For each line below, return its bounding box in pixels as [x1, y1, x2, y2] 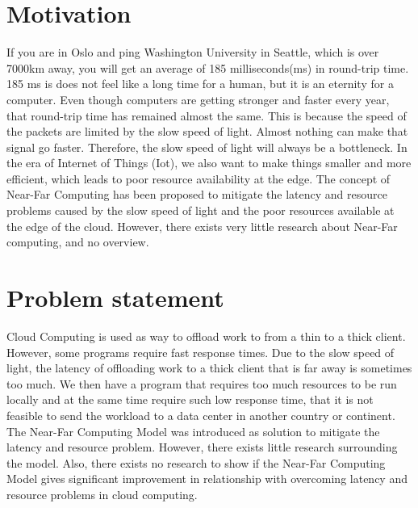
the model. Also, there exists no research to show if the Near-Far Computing [6, 454, 386, 471]
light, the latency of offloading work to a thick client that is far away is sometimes [6, 359, 412, 376]
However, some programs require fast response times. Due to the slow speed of [6, 343, 395, 360]
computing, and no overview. [6, 233, 149, 250]
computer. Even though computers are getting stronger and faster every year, [6, 90, 390, 107]
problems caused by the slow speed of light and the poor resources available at [6, 202, 395, 219]
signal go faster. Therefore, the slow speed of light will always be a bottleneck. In [6, 138, 408, 155]
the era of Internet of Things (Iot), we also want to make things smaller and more [6, 154, 412, 171]
